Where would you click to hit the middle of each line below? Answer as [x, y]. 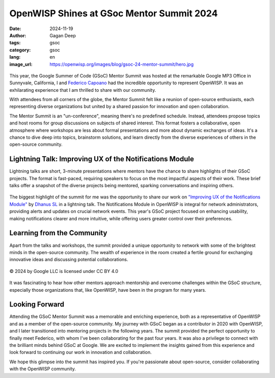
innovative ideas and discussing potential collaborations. [69, 260]
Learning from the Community [58, 233]
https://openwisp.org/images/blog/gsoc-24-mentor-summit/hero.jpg [122, 64]
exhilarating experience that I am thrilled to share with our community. [83, 90]
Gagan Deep [63, 35]
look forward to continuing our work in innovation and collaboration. [81, 352]
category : [20, 50]
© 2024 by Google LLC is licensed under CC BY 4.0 [64, 271]
